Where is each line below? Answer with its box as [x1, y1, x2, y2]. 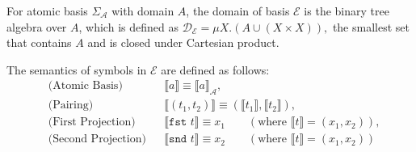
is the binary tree [304, 2, 389, 19]
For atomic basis [6, 2, 88, 19]
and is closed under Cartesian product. [87, 34, 279, 51]
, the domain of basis [186, 2, 290, 19]
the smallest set [332, 18, 410, 35]
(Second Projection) [48, 133, 146, 146]
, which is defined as [78, 18, 179, 35]
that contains [6, 34, 72, 51]
